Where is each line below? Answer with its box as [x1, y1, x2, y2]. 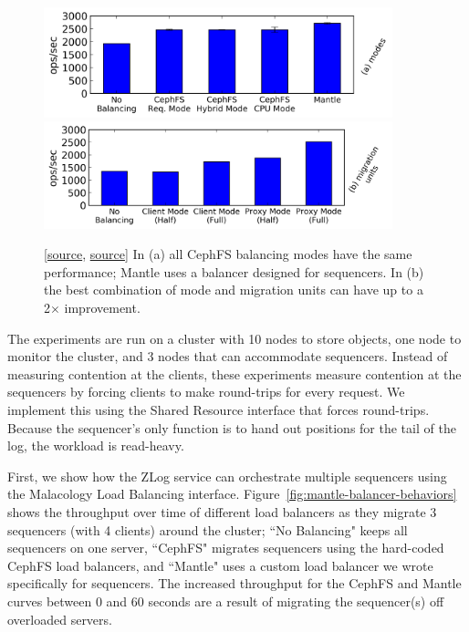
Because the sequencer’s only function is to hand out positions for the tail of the [7, 418, 456, 437]
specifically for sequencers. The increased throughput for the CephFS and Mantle [7, 574, 462, 593]
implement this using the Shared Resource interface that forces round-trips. [7, 400, 430, 420]
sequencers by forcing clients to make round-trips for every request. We [7, 382, 405, 401]
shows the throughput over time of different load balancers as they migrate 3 [7, 502, 437, 522]
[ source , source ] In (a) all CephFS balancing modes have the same [44, 244, 412, 264]
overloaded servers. [7, 609, 112, 628]
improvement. [64, 298, 141, 317]
